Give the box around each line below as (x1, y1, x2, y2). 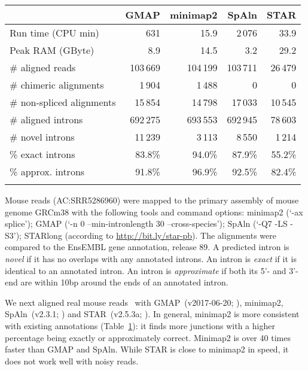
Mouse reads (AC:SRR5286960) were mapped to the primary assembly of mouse (5, 194, 299, 206)
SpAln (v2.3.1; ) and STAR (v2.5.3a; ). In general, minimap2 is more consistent (5, 308, 300, 320)
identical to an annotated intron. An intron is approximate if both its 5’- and (5, 264, 286, 276)
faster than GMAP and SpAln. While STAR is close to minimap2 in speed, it (5, 343, 289, 355)
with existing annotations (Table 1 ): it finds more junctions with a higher (5, 319, 275, 332)
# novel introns (10, 130, 75, 144)
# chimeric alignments (10, 78, 104, 92)
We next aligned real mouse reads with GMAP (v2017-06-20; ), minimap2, (5, 296, 283, 308)
